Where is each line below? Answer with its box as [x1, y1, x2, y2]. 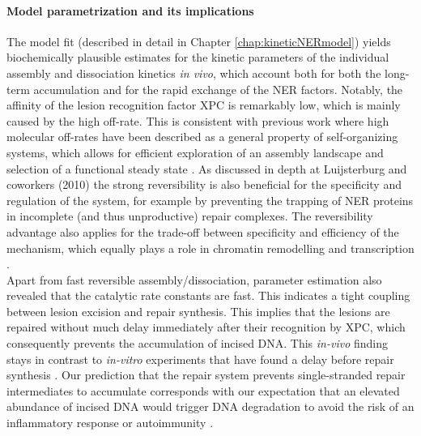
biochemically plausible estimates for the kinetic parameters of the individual [6, 49, 389, 66]
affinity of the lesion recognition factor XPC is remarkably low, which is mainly [6, 96, 401, 113]
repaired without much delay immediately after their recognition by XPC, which [6, 318, 406, 336]
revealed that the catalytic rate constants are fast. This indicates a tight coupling [6, 287, 410, 304]
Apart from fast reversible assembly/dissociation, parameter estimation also [6, 271, 382, 288]
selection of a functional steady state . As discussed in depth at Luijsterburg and [6, 160, 407, 177]
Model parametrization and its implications [6, 2, 254, 19]
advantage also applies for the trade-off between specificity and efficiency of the [6, 223, 399, 240]
